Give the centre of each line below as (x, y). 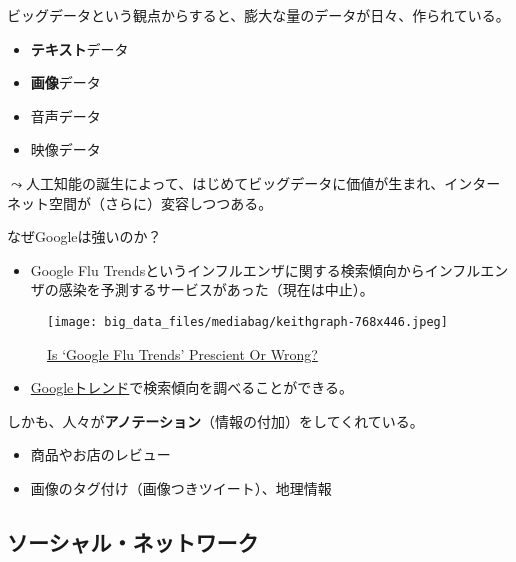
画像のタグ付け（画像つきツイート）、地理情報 (181, 487)
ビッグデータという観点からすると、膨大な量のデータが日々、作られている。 (258, 15)
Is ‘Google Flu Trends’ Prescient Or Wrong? (182, 353)
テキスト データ (79, 48)
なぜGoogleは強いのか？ (84, 236)
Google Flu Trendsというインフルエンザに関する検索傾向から (227, 269)
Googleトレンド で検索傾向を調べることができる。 (192, 387)
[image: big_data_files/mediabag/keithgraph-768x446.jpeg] (247, 321)
